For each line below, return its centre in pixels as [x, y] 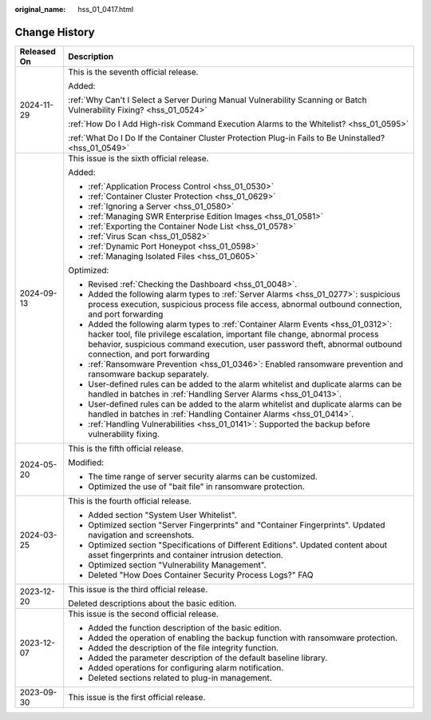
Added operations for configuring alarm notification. [186, 667]
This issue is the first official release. [137, 697]
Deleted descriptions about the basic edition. [152, 603]
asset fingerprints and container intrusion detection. [186, 555]
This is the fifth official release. [126, 448]
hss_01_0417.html [106, 9]
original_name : [40, 9]
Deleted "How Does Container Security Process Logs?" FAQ [201, 575]
